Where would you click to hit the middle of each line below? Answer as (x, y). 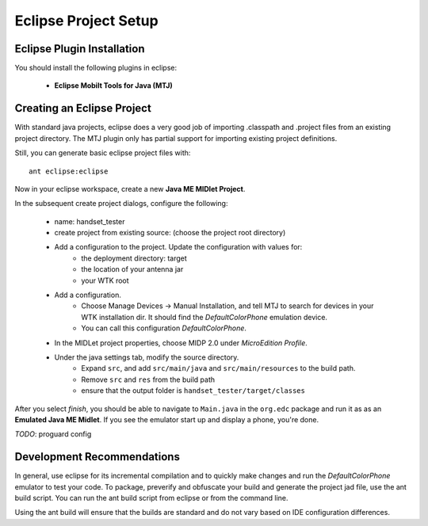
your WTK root (105, 280)
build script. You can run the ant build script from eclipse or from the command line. (151, 498)
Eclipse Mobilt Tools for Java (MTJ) (114, 86)
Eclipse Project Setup (86, 21)
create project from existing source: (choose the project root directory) (170, 233)
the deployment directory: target (134, 258)
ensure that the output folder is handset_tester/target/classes (193, 391)
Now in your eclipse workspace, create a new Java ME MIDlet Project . (130, 189)
